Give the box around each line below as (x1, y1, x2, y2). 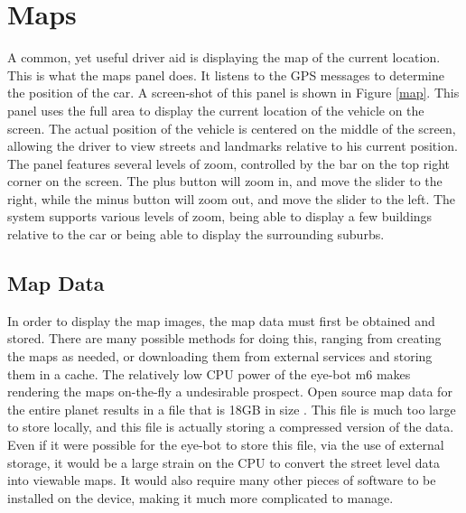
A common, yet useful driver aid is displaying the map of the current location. (7, 48, 441, 67)
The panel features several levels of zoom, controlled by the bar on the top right (7, 154, 451, 173)
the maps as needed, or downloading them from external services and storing (7, 347, 433, 366)
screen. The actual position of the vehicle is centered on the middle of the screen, (7, 118, 456, 137)
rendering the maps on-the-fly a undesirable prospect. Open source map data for (7, 382, 452, 401)
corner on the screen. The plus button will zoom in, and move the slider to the (7, 172, 443, 191)
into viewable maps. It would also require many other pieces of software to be (7, 471, 436, 490)
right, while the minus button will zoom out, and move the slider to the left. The (7, 189, 456, 208)
